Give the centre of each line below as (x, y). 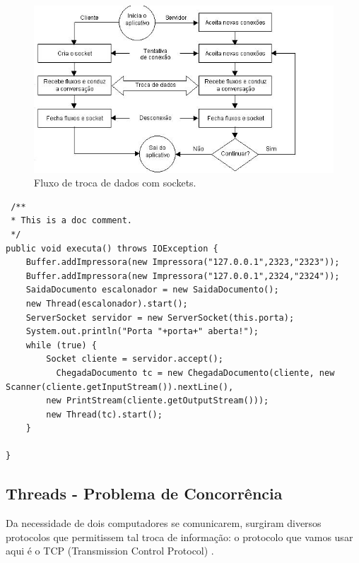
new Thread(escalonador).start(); (107, 303)
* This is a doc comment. (71, 221)
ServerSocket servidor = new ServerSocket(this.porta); (160, 318)
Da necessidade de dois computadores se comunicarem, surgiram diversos (164, 523)
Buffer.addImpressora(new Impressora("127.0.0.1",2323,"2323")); (183, 262)
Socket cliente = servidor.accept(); (135, 359)
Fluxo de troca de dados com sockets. (115, 183)
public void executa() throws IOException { (112, 248)
